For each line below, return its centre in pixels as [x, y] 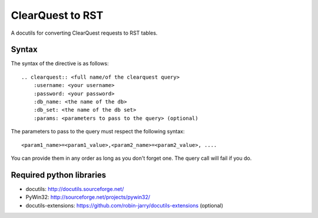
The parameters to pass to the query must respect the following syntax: [98, 132]
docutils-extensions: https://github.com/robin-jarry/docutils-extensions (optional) [125, 205]
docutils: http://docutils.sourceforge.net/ [75, 189]
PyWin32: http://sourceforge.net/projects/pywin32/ [88, 197]
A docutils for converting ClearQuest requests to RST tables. [84, 33]
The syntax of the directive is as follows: [60, 63]
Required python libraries [59, 175]
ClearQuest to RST [57, 15]
